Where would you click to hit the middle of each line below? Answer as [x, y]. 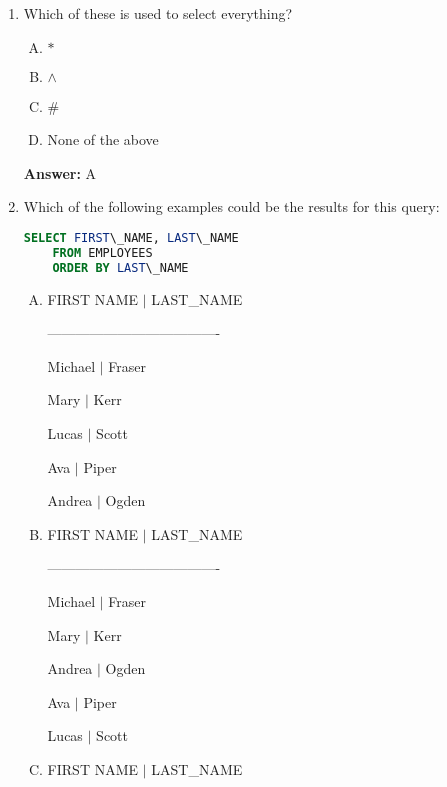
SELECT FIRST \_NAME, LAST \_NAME [131, 237]
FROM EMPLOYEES [102, 252]
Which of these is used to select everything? [158, 13]
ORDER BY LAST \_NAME [120, 267]
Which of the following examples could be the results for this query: [231, 206]
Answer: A [60, 172]
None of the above [103, 139]
